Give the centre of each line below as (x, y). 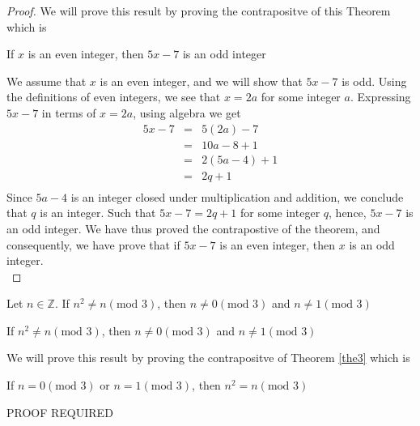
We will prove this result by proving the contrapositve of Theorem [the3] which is (208, 358)
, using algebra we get (187, 112)
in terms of (69, 112)
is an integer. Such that (98, 213)
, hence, (348, 213)
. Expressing (380, 97)
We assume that (47, 81)
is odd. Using (374, 81)
